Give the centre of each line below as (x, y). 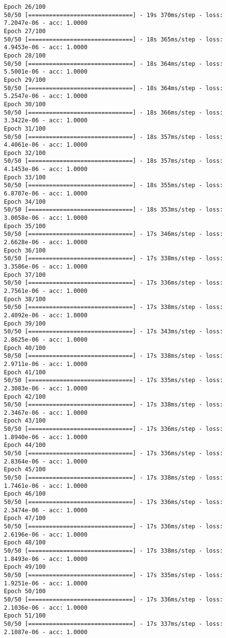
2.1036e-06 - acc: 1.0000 (46, 608)
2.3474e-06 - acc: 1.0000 (46, 510)
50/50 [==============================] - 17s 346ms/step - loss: (114, 234)
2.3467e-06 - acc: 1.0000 (46, 413)
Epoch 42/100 (25, 396)
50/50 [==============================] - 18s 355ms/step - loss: (114, 185)
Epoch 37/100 (25, 275)
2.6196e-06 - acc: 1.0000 (46, 534)
